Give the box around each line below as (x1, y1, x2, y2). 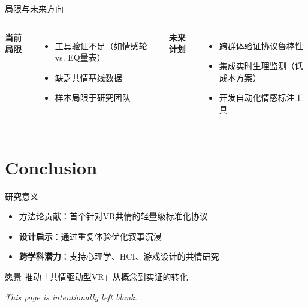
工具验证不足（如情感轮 (55, 39, 147, 52)
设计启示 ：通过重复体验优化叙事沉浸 (19, 230, 162, 242)
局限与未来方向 (5, 2, 64, 14)
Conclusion (5, 155, 98, 179)
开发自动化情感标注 (219, 91, 295, 104)
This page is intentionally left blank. (5, 290, 137, 303)
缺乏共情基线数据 (55, 71, 122, 83)
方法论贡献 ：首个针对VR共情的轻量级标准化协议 (19, 210, 208, 222)
